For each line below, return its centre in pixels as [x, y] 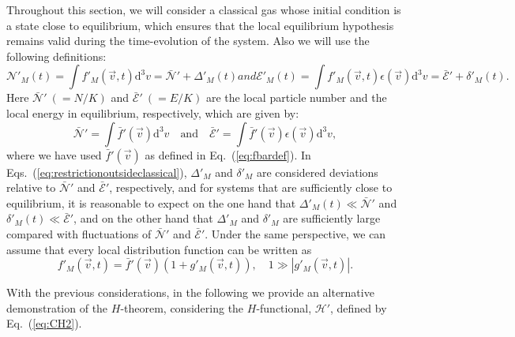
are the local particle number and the [296, 97]
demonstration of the [57, 307]
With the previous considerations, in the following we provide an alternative [190, 292]
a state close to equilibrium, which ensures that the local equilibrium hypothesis [200, 25]
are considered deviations [318, 172]
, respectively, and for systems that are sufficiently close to [251, 187]
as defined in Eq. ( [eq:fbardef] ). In [228, 154]
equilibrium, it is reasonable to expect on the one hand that [151, 202]
